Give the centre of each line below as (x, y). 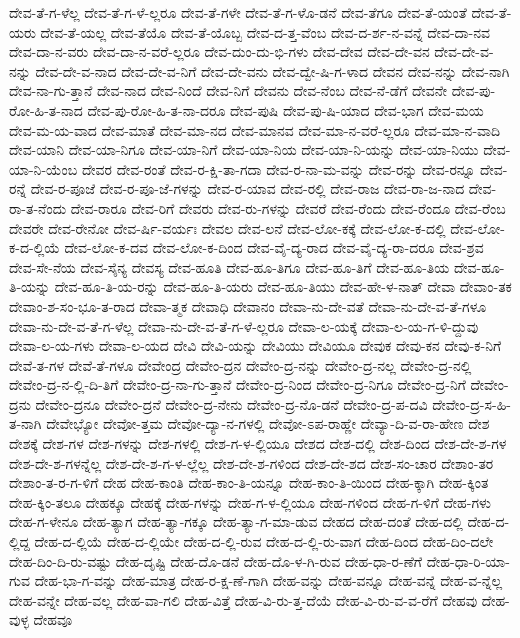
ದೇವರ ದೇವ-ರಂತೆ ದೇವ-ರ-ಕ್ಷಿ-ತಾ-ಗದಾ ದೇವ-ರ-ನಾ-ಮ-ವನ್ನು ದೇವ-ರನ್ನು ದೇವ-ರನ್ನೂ (278, 168)
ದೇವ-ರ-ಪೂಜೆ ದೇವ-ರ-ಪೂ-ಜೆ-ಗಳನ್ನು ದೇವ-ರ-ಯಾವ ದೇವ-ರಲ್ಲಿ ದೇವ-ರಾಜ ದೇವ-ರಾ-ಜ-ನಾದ (247, 188)
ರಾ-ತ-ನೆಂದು (38, 207)
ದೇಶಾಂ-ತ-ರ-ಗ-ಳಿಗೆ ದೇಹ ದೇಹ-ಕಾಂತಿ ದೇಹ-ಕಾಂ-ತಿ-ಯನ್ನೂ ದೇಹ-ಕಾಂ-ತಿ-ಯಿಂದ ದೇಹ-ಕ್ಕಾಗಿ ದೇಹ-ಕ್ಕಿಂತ (249, 482)
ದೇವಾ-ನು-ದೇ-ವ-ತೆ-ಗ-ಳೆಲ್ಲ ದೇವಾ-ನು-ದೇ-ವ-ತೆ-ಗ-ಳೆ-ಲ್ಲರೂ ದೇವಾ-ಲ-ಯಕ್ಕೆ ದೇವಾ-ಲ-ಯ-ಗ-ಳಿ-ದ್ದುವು (244, 325)
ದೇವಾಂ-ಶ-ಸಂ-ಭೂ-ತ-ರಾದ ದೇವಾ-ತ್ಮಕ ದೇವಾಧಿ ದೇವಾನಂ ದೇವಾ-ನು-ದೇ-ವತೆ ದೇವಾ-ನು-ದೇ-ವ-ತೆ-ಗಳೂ (248, 305)
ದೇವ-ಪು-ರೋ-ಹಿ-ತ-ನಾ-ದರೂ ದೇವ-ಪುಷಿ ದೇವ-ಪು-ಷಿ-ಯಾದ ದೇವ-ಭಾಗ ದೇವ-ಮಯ (285, 109)
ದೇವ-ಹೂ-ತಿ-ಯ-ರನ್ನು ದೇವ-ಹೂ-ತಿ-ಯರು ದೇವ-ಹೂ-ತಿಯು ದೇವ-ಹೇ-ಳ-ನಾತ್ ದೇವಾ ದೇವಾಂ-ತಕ (283, 286)
